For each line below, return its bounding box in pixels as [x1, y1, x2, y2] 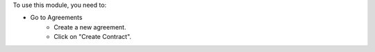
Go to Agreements [30, 14, 83, 22]
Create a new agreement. [53, 23, 126, 31]
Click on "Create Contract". [53, 33, 132, 41]
